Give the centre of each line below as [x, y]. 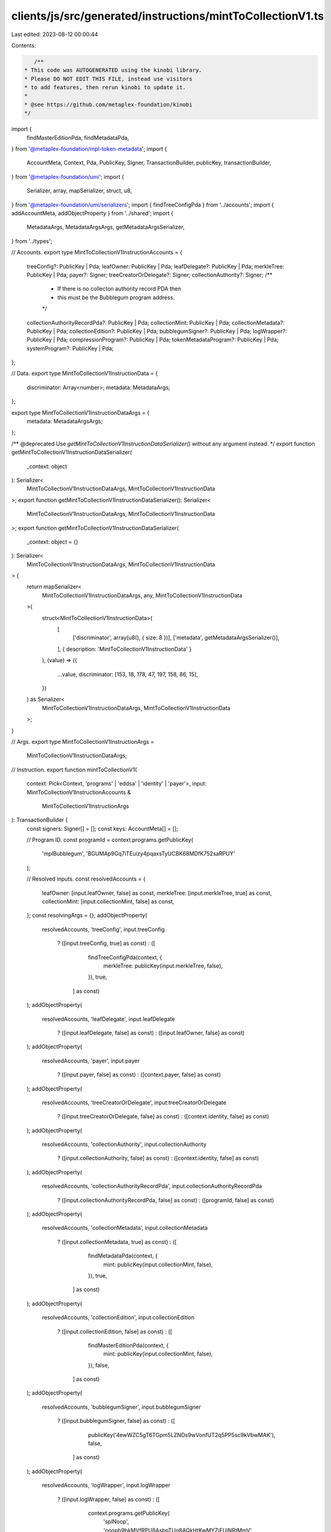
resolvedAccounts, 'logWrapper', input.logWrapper [106, 1485]
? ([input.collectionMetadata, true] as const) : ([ [117, 1242]
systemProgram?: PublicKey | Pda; [70, 348]
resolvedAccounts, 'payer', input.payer [91, 1061]
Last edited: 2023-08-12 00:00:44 [55, 34]
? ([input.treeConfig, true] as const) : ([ [106, 943]
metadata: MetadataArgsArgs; [65, 421]
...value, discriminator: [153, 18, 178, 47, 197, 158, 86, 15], [128, 674]
